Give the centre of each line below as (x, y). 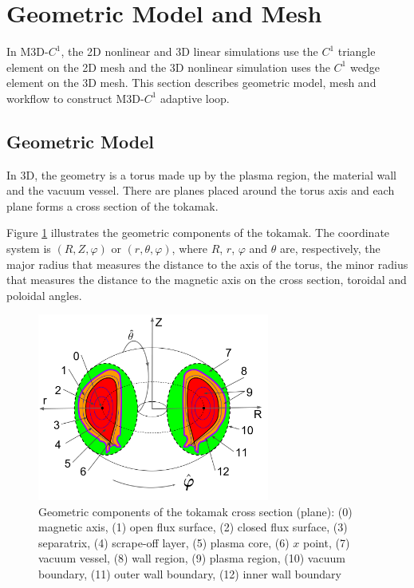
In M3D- (28, 51)
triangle (357, 51)
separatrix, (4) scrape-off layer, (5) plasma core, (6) (164, 542)
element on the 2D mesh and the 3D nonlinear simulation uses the (168, 67)
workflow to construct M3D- (75, 98)
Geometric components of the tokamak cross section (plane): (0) (195, 511)
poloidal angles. (44, 295)
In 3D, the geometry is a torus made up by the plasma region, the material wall (201, 174)
